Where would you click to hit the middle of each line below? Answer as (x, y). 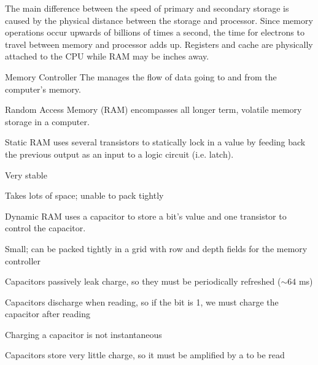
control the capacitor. (45, 228)
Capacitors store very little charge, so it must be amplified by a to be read (145, 355)
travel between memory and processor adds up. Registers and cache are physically (159, 44)
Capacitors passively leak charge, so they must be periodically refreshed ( (143, 281)
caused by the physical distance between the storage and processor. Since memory (159, 20)
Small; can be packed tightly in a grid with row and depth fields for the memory (156, 248)
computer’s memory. (43, 89)
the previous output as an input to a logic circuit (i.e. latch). (119, 154)
